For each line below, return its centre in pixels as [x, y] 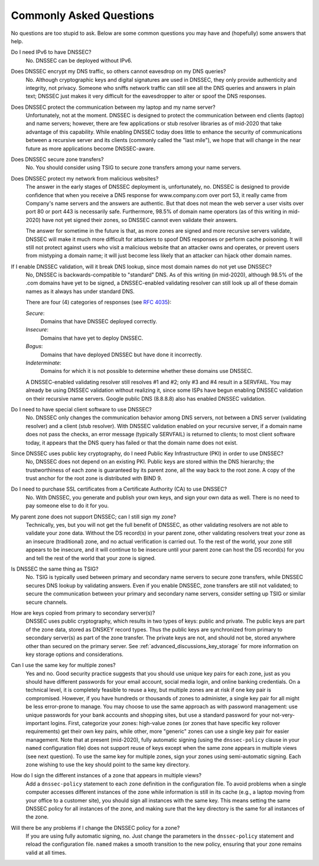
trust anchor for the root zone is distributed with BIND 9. [94, 478]
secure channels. [47, 602]
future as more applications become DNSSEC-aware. [90, 149]
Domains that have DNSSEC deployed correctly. [99, 321]
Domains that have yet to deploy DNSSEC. [92, 338]
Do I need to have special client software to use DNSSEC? [81, 409]
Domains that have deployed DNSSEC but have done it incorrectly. [121, 355]
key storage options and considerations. [75, 654]
